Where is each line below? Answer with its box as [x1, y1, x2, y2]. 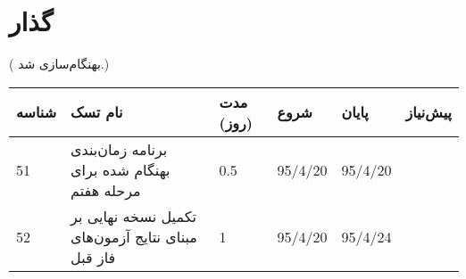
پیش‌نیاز [405, 102, 452, 123]
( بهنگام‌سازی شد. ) [9, 54, 110, 73]
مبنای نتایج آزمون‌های [71, 226, 197, 247]
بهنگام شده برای [71, 159, 171, 180]
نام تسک [71, 102, 123, 123]
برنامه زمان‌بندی [71, 138, 168, 160]
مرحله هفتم [71, 179, 141, 201]
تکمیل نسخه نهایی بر [71, 205, 196, 226]
